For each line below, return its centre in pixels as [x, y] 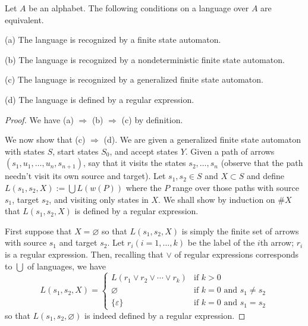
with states [25, 151]
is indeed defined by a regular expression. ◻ [165, 315]
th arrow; [277, 242]
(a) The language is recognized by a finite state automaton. [113, 40]
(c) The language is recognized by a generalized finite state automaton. [134, 79]
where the [144, 187]
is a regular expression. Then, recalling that [84, 254]
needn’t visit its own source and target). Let [85, 176]
